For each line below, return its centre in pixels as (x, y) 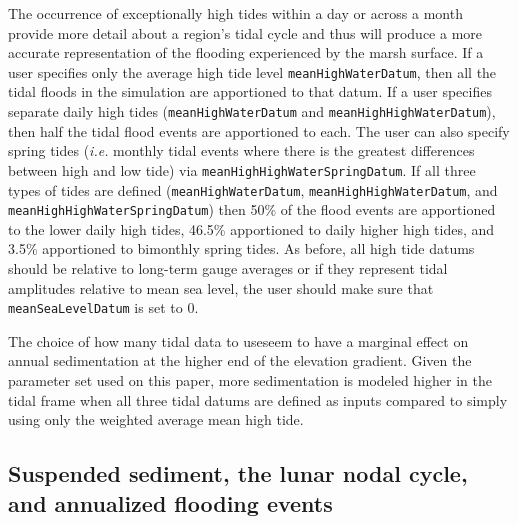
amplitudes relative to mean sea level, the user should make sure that (221, 287)
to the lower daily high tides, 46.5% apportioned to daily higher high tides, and (251, 228)
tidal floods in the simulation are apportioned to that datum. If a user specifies (250, 91)
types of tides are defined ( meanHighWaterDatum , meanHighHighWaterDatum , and (253, 189)
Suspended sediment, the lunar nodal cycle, (238, 473)
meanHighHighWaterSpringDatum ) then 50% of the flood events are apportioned (252, 209)
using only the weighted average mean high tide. (156, 419)
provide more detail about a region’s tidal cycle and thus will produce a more (245, 32)
